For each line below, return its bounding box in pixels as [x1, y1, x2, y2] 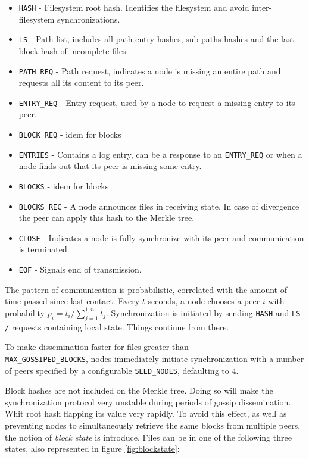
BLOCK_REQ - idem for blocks [18, 128, 121, 140]
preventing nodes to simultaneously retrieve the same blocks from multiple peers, [5, 419, 301, 432]
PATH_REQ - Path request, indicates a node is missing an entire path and [18, 64, 281, 77]
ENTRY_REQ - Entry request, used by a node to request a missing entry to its [18, 96, 295, 108]
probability [5, 306, 45, 319]
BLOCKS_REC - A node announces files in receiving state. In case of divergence [18, 199, 299, 212]
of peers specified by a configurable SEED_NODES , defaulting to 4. [5, 364, 239, 376]
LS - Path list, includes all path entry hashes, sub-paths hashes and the [18, 33, 279, 45]
